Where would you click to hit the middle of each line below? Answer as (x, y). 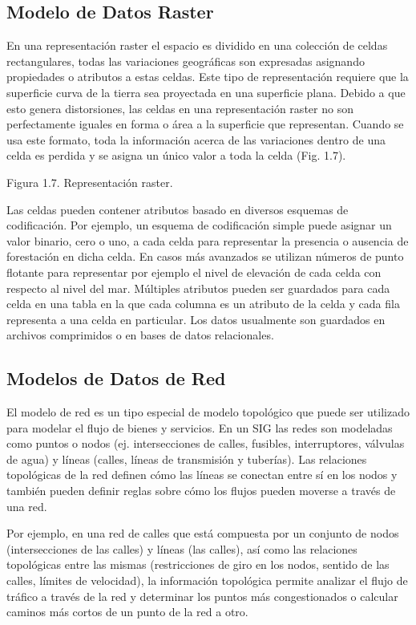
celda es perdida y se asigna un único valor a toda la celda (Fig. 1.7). (176, 155)
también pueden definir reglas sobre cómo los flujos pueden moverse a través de (201, 491)
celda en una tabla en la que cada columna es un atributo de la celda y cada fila (203, 304)
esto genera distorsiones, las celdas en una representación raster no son (180, 108)
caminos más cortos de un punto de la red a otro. (127, 612)
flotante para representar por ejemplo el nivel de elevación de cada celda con (194, 272)
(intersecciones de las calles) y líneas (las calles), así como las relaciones (182, 548)
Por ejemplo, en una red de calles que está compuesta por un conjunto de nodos (203, 533)
